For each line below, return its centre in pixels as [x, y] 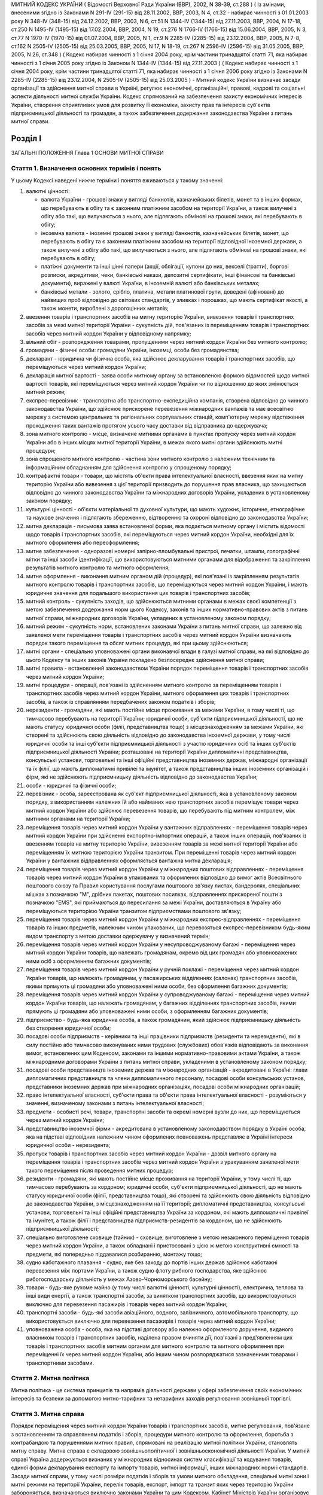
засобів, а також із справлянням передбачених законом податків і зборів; [121, 701]
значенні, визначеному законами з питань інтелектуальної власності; [115, 1103]
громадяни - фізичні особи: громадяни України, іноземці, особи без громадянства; [132, 350]
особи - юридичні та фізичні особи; [71, 785]
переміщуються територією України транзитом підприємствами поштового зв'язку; [134, 911]
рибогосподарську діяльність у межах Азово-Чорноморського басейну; [119, 1279]
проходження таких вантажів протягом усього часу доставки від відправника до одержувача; [147, 425]
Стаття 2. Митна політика [50, 1378]
